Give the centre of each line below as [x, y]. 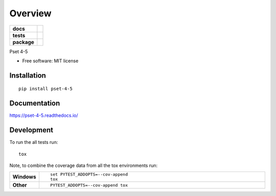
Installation [28, 75]
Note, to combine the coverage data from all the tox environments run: [84, 165]
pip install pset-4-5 [45, 89]
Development [31, 130]
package [23, 42]
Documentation [35, 103]
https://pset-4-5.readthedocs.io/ [44, 115]
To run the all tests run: [34, 142]
